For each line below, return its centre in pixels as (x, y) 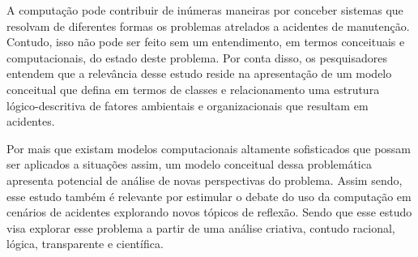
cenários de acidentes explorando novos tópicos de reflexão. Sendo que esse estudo (209, 212)
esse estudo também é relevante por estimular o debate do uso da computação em (209, 196)
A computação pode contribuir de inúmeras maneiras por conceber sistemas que (205, 10)
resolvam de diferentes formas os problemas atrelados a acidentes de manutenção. (208, 26)
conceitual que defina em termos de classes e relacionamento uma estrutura (193, 89)
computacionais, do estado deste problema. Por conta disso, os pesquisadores (197, 57)
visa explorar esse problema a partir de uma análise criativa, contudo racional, (201, 227)
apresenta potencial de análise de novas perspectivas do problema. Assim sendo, (205, 180)
